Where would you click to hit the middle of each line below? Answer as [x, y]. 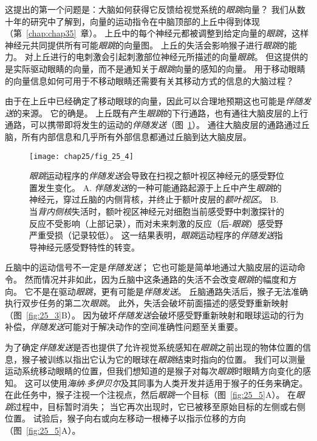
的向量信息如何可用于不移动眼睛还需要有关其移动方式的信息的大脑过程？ [149, 80]
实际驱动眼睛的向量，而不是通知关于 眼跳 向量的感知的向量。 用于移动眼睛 [159, 68]
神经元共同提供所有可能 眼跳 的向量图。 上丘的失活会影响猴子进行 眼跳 [142, 45]
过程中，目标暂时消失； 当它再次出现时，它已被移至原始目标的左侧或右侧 [159, 406]
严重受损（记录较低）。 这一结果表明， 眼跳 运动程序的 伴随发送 [152, 235]
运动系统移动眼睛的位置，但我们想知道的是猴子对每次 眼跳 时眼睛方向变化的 [154, 371]
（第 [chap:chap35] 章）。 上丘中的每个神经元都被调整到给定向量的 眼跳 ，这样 [157, 33]
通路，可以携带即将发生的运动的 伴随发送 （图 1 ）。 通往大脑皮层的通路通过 [153, 125]
